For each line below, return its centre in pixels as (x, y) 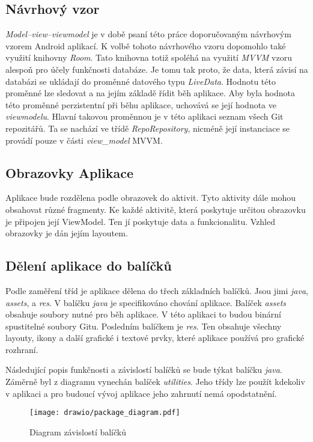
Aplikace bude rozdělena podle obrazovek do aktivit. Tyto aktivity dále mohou (151, 198)
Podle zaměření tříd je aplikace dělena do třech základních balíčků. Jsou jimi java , (157, 290)
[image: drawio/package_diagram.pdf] (105, 413)
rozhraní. (22, 349)
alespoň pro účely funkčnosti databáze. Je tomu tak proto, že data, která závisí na (157, 69)
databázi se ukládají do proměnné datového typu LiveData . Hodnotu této (141, 81)
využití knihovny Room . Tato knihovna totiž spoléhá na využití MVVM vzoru (149, 57)
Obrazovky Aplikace (70, 172)
